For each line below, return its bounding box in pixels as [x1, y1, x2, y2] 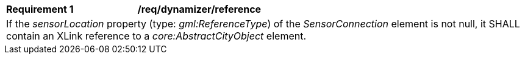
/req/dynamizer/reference [137, 3, 262, 15]
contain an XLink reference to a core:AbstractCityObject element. [6, 30, 307, 42]
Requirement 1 [6, 3, 74, 15]
